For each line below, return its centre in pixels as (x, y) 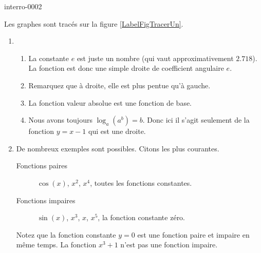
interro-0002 (23, 6)
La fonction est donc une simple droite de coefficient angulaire (126, 68)
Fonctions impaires (46, 200)
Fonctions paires (42, 166)
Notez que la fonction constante (66, 234)
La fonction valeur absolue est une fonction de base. (110, 102)
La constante (49, 58)
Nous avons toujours (60, 120)
